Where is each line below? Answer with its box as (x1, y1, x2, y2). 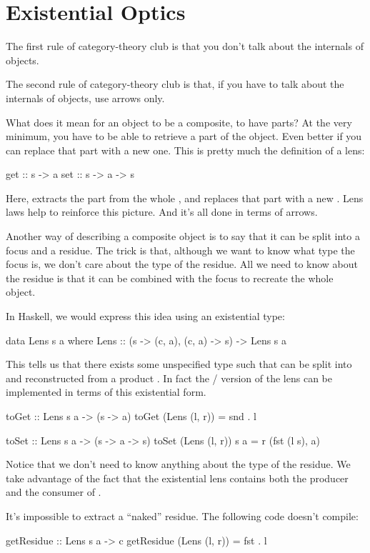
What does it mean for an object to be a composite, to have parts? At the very (6, 114, 352, 129)
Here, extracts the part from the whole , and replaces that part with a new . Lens (6, 190, 364, 205)
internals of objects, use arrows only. (6, 90, 165, 105)
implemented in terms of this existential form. (6, 384, 206, 399)
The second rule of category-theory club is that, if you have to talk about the (6, 76, 344, 91)
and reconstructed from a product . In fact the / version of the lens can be (6, 370, 332, 385)
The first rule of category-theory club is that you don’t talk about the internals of (6, 39, 364, 54)
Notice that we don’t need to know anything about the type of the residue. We (6, 457, 351, 472)
